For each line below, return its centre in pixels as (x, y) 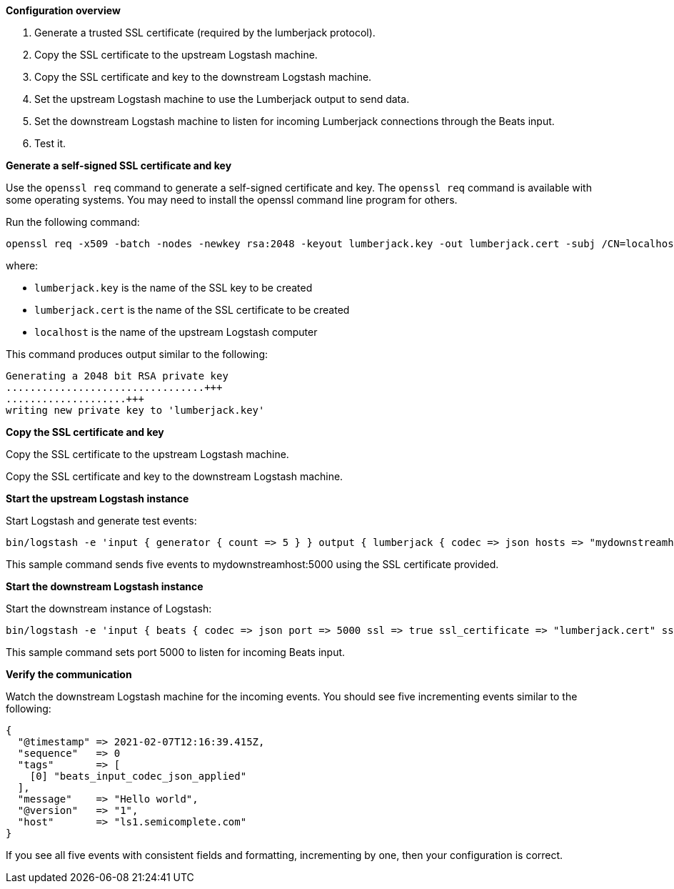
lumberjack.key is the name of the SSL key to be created (173, 288)
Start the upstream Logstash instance (97, 498)
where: (22, 265)
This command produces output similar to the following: (137, 354)
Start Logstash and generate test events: (101, 521)
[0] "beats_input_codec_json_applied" (138, 776)
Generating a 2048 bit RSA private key (117, 376)
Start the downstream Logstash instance (105, 586)
